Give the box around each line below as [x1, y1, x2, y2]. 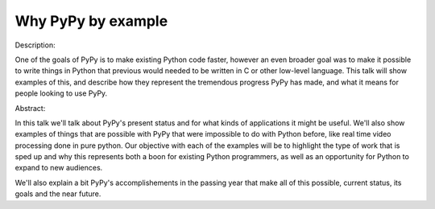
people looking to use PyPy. [14, 88, 108, 98]
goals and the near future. [14, 189, 101, 199]
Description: [14, 40, 56, 50]
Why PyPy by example [14, 12, 168, 30]
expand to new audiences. [14, 163, 103, 173]
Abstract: [14, 103, 46, 113]
